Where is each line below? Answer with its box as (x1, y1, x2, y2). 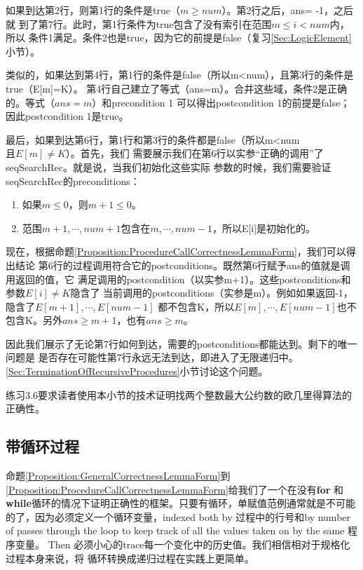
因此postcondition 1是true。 (6, 109, 129, 123)
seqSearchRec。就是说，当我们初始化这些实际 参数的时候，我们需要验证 (6, 159, 331, 174)
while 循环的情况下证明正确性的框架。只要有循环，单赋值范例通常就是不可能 (6, 496, 355, 510)
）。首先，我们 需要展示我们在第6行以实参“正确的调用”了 (65, 146, 324, 161)
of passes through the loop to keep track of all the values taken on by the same (6, 523, 345, 538)
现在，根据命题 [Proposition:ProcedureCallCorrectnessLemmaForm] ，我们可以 (6, 244, 346, 259)
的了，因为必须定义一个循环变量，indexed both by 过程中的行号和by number (6, 509, 351, 524)
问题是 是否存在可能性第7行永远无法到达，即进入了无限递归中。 (6, 350, 299, 365)
